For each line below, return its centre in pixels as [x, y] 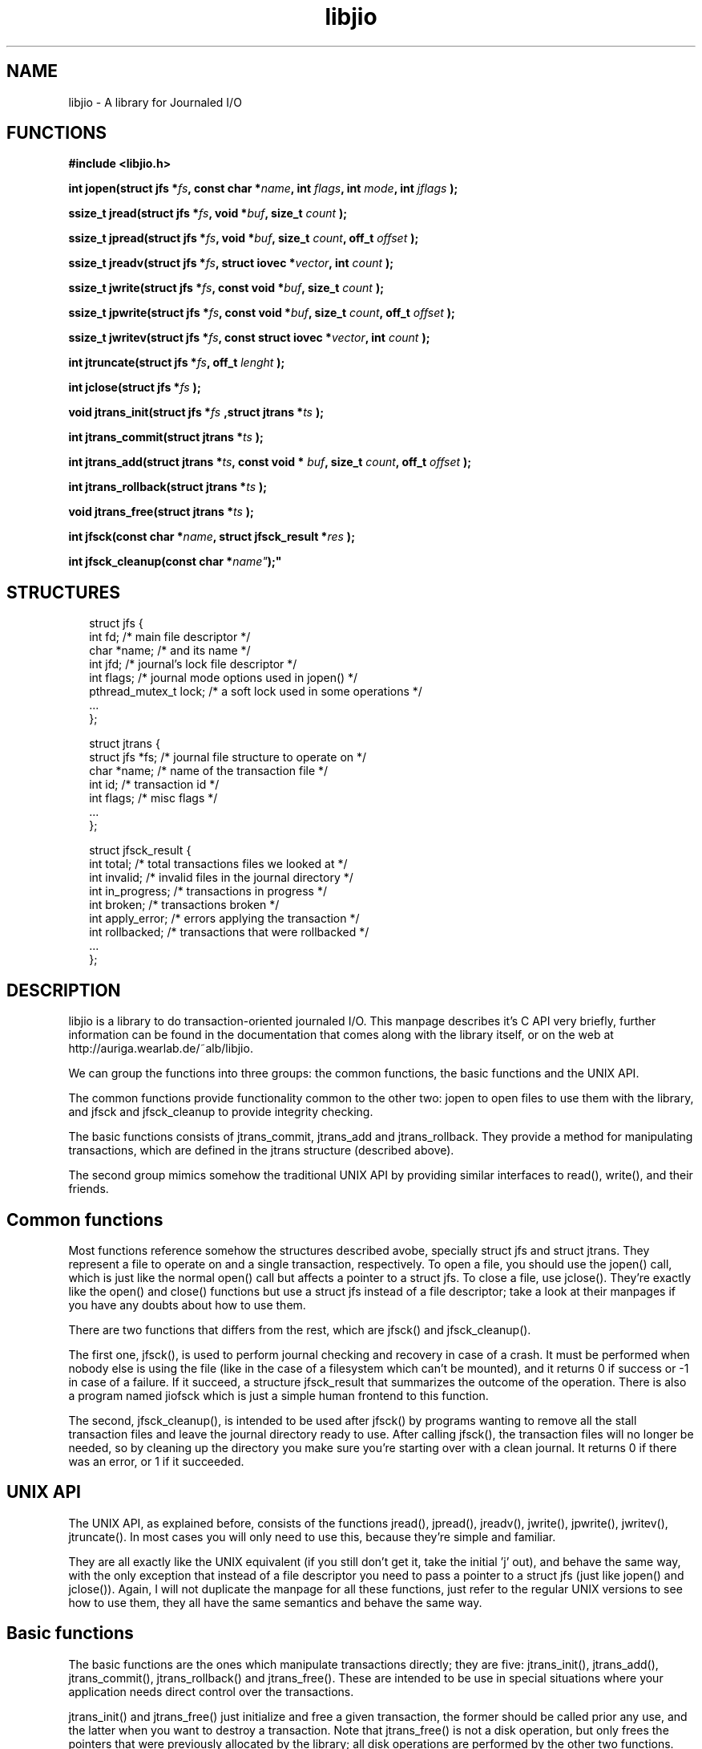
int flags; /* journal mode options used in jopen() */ [224, 678]
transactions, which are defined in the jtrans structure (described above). [261, 1150]
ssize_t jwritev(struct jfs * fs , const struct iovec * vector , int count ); [249, 338]
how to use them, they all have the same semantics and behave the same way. [275, 1602]
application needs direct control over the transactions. [211, 1691]
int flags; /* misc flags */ [153, 798]
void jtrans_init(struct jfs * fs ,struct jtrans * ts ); [196, 412]
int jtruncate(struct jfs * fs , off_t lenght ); [177, 363]
